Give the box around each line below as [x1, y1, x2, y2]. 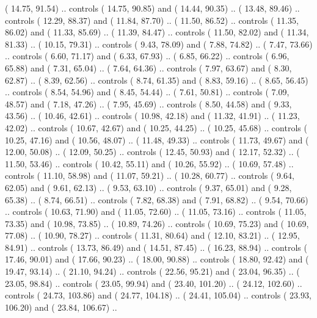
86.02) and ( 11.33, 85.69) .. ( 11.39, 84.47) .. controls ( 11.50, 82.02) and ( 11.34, [5, 26, 309, 38]
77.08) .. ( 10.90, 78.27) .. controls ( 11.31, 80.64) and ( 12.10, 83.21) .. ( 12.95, [5, 229, 300, 242]
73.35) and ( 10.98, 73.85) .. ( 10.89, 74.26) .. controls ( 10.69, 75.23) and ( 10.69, [5, 217, 309, 229]
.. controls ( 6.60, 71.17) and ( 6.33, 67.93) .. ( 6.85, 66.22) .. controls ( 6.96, [5, 49, 290, 62]
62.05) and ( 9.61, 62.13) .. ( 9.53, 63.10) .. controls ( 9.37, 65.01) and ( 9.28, [5, 181, 292, 193]
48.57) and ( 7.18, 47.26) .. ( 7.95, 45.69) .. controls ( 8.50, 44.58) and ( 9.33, [5, 97, 292, 110]
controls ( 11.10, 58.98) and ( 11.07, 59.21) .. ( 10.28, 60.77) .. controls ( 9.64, [5, 169, 294, 182]
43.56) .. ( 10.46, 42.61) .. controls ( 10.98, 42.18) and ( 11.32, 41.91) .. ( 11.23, [5, 109, 300, 122]
